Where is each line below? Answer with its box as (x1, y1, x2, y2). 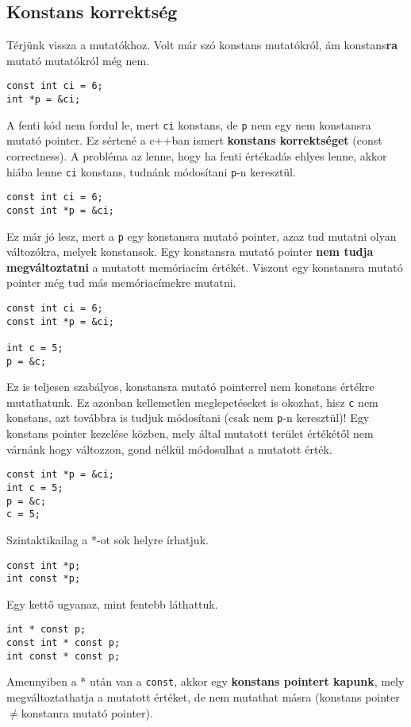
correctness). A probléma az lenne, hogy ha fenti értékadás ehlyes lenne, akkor (6, 147, 387, 164)
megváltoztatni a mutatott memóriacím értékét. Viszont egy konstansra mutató (6, 258, 403, 275)
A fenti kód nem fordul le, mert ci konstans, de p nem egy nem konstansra (6, 116, 371, 133)
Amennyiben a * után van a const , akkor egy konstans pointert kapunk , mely (6, 673, 405, 690)
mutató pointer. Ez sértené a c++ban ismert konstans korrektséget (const (6, 132, 382, 149)
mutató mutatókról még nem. (6, 52, 150, 68)
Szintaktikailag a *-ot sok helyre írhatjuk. (6, 531, 209, 547)
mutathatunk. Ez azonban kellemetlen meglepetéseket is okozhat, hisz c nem (6, 393, 378, 410)
